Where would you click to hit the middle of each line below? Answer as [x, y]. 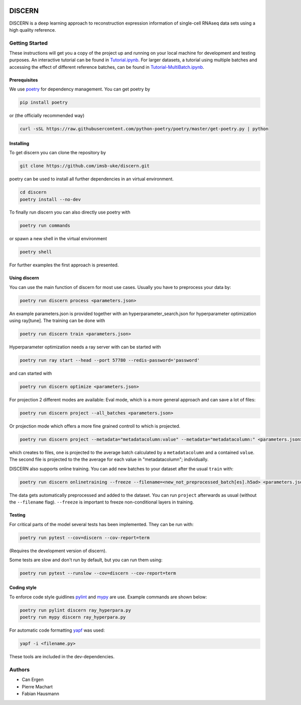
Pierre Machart [37, 686]
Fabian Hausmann [41, 694]
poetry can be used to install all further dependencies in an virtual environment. [92, 179]
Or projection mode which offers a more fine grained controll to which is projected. [95, 426]
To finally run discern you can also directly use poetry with [70, 212]
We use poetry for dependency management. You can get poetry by [80, 89]
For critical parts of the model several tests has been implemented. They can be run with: [102, 524]
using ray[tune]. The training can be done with [57, 321]
